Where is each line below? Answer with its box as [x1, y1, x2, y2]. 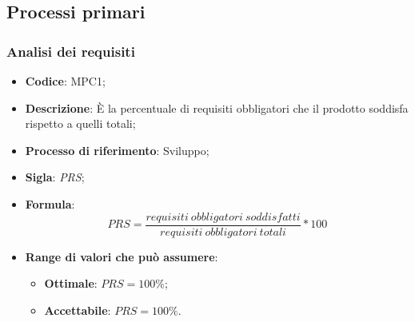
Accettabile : [44, 301, 111, 318]
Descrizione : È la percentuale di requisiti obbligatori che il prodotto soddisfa [25, 99, 409, 116]
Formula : [25, 195, 75, 212]
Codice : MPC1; [25, 73, 106, 89]
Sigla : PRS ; [25, 169, 85, 185]
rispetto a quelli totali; [25, 115, 136, 132]
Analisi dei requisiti [6, 41, 135, 61]
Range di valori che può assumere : [25, 248, 218, 264]
